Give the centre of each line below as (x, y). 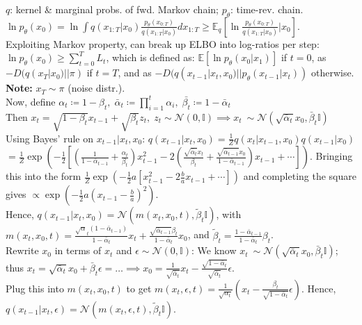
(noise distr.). (96, 88)
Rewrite (22, 250)
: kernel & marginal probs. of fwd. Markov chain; (114, 9)
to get (139, 288)
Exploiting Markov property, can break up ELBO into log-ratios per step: (163, 43)
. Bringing (331, 156)
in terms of (78, 250)
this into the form (44, 176)
